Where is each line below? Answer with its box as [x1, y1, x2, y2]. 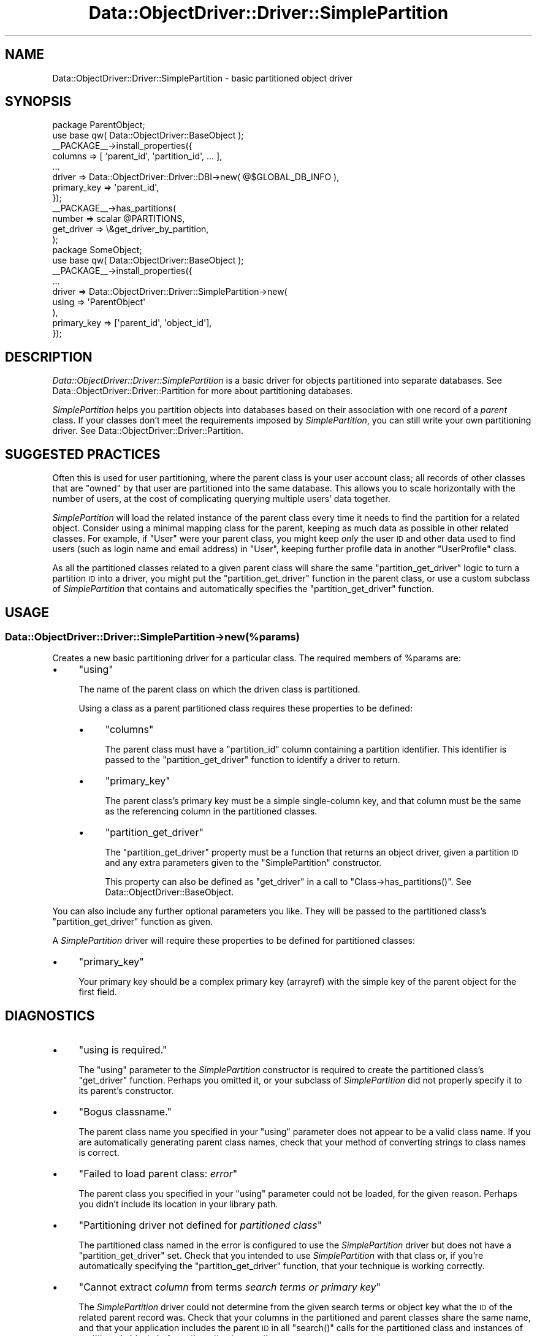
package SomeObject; [52, 245, 142, 256]
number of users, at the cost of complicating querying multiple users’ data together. [52, 493, 390, 504]
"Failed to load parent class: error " [78, 1167, 238, 1180]
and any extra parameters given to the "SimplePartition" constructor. [105, 857, 382, 868]
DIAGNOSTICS [5, 1008, 95, 1023]
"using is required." [78, 1044, 167, 1057]
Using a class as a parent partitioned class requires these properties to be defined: [78, 703, 413, 714]
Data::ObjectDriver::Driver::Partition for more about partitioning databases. [52, 385, 353, 397]
